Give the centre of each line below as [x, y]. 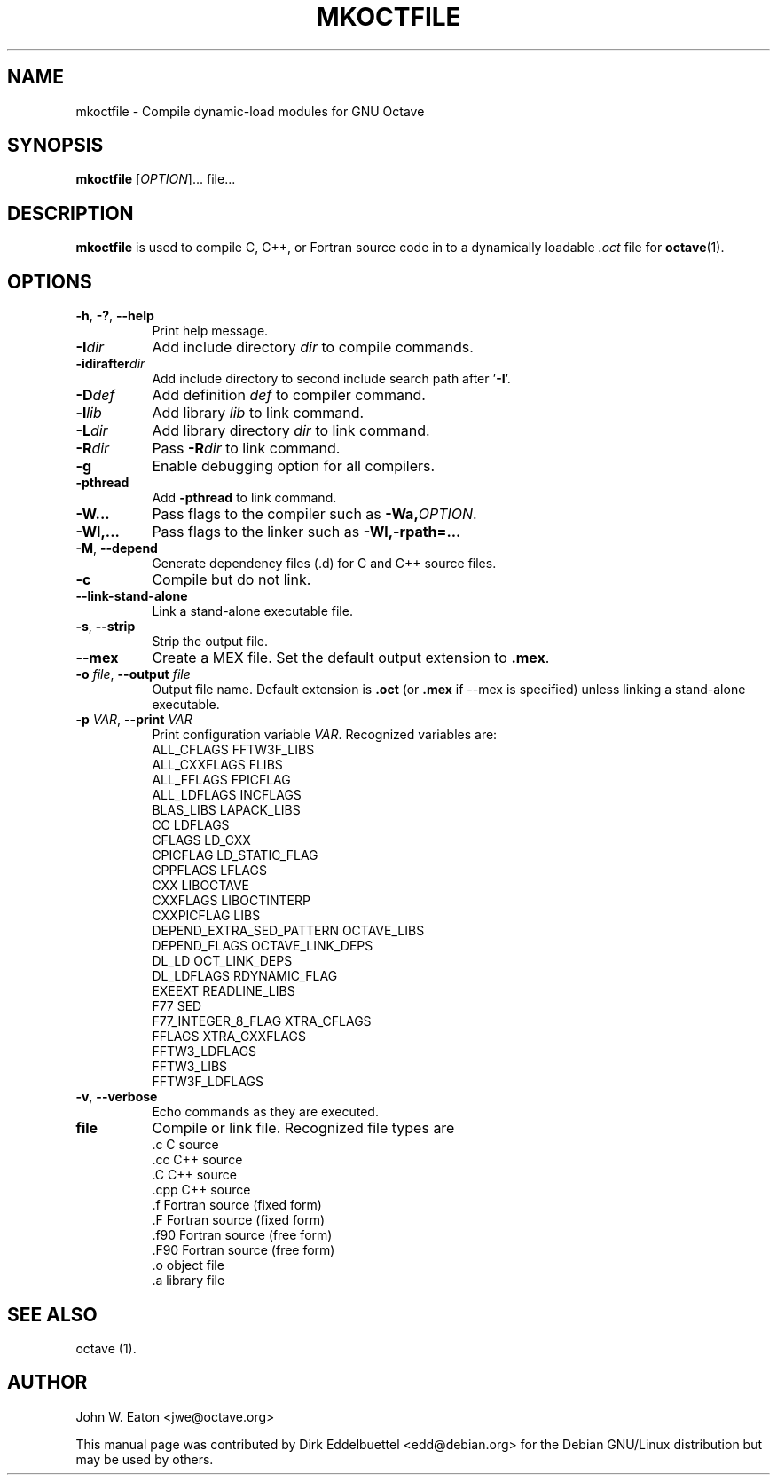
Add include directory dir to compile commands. [313, 347]
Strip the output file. [210, 642]
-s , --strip [106, 627]
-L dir [92, 431]
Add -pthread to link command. [244, 498]
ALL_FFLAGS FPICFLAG [221, 780]
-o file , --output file [133, 674]
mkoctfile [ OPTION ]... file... [156, 179]
